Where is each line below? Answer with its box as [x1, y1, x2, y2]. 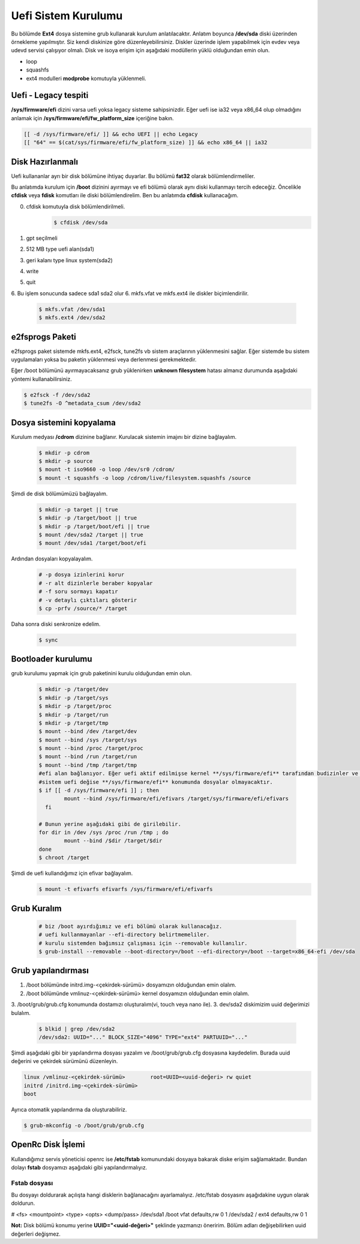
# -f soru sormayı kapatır [38, 588, 118, 595]
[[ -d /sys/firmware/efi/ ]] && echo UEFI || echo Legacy [23, 130, 198, 138]
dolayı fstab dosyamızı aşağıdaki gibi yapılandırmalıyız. [11, 1163, 148, 1171]
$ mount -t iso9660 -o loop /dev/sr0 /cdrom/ [38, 466, 175, 473]
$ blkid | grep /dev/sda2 [38, 1025, 115, 1032]
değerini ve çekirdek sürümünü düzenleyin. [11, 1058, 118, 1065]
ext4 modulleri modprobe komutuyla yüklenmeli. [26, 75, 146, 82]
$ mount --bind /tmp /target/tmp [38, 761, 137, 768]
